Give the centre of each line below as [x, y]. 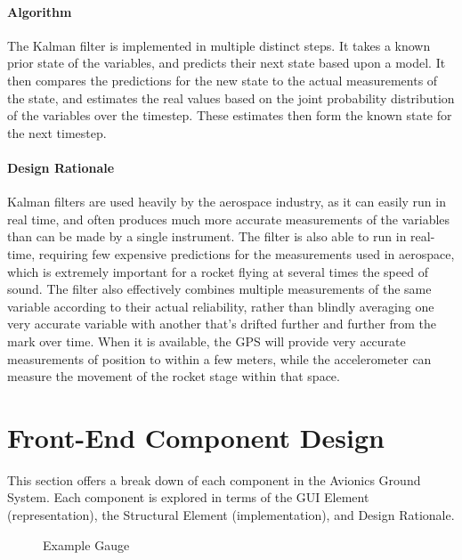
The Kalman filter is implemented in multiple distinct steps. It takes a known [219, 45]
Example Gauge [86, 544]
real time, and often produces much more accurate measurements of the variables [229, 219]
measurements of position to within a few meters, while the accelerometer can [219, 358]
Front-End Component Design [196, 437]
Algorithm [40, 11]
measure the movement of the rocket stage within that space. [174, 376]
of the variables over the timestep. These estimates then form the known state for [230, 115]
